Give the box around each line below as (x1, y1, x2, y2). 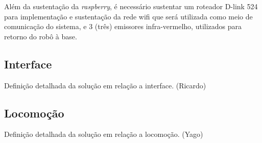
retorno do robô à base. (4, 31, 77, 41)
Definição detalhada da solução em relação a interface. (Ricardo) (4, 80, 206, 90)
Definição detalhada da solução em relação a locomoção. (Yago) (4, 129, 203, 139)
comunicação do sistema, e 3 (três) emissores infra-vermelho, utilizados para (4, 21, 242, 32)
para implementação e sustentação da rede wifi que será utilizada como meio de (4, 11, 253, 21)
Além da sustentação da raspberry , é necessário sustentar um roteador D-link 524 (4, 1, 258, 11)
